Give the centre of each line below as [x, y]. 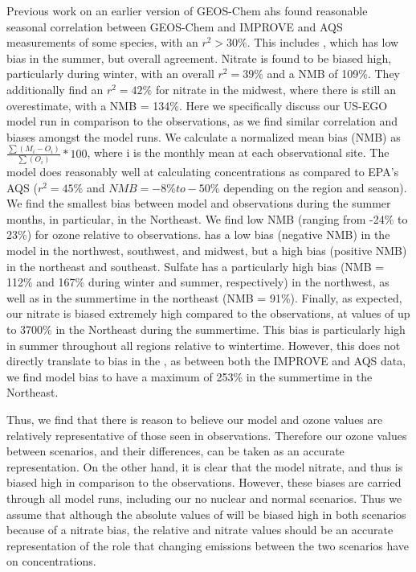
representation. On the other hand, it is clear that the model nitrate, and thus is [205, 466]
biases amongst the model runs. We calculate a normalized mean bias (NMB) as [204, 136]
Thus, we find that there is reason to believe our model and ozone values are [195, 419]
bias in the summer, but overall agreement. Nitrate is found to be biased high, [199, 58]
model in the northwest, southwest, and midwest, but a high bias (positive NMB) [207, 251]
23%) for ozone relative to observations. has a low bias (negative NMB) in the [198, 235]
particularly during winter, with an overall [110, 74]
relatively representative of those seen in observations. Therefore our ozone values [207, 435]
